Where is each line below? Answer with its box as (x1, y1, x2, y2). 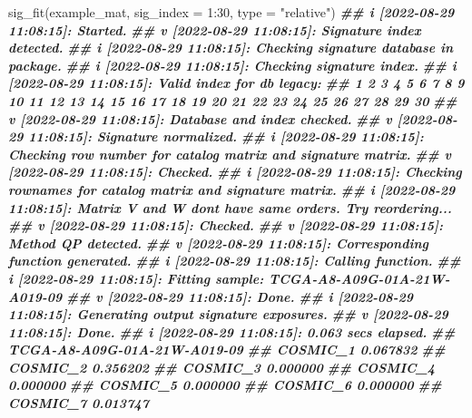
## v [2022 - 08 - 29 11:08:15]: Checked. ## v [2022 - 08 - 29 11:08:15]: (8, 216, 444, 235)
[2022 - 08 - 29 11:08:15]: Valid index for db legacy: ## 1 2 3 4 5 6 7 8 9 (8, 73, 465, 92)
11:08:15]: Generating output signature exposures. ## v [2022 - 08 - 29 (8, 305, 448, 324)
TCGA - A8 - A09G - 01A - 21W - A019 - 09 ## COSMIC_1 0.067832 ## (8, 340, 446, 359)
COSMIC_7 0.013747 (8, 394, 149, 413)
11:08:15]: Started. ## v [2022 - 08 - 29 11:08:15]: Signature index (8, 20, 421, 39)
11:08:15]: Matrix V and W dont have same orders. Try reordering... (8, 198, 452, 217)
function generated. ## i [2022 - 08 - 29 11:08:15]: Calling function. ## (8, 251, 461, 270)
